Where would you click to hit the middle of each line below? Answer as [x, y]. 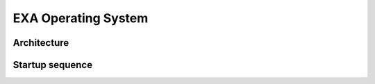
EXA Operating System [81, 18]
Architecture [41, 43]
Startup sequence [53, 65]
